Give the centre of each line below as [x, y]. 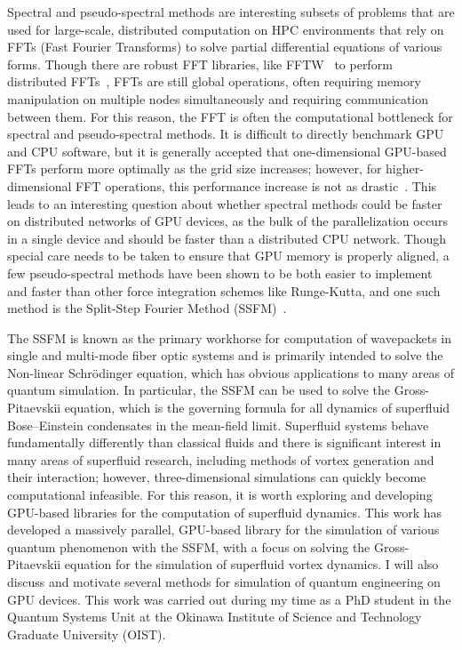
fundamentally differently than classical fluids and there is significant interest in [224, 442]
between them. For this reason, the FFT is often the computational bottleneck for [230, 116]
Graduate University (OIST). [87, 634]
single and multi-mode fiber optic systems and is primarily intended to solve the [225, 355]
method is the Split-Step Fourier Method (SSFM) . [147, 308]
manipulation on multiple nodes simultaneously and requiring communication [218, 98]
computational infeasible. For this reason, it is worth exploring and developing [220, 495]
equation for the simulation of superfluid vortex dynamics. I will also [251, 564]
